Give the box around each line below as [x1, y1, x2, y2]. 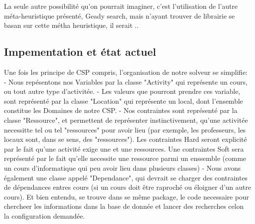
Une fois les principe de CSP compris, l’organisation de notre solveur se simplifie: [4, 67, 248, 77]
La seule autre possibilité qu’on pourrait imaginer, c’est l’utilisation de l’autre [4, 1, 238, 11]
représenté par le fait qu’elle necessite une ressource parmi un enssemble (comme [4, 153, 246, 163]
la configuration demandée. [4, 210, 85, 221]
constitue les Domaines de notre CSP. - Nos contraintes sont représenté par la [4, 105, 237, 115]
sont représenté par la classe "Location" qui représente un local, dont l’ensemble [4, 95, 243, 106]
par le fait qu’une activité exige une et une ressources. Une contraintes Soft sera [4, 143, 244, 154]
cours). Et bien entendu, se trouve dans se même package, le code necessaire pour [4, 191, 249, 202]
